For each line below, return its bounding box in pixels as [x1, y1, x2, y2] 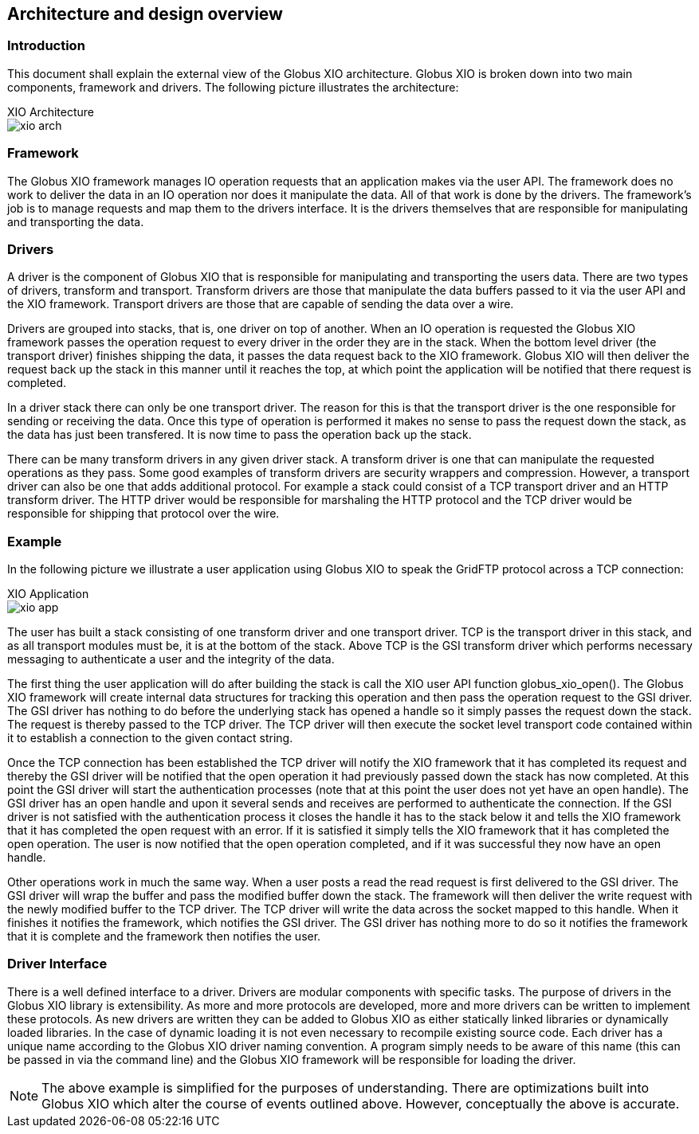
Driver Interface [7, 956, 108, 972]
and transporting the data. [7, 214, 144, 229]
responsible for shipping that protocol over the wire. [7, 506, 280, 521]
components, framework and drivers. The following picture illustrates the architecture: [7, 80, 459, 94]
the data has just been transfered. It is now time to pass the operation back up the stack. [7, 428, 472, 442]
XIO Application [7, 587, 89, 601]
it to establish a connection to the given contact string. [7, 731, 293, 745]
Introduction [7, 37, 85, 54]
